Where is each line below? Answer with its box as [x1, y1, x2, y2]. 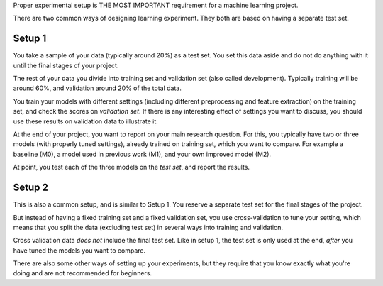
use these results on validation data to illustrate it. [13, 117, 159, 126]
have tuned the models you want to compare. [13, 246, 146, 255]
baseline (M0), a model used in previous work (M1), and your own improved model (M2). [13, 150, 272, 158]
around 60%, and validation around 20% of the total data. [13, 84, 182, 92]
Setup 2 [13, 182, 49, 194]
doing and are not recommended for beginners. [13, 269, 152, 277]
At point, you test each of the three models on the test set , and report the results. [13, 163, 250, 172]
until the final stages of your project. [13, 61, 119, 70]
